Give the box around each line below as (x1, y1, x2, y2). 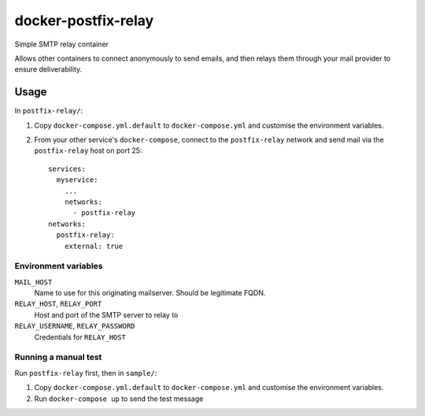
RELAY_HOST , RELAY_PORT (14, 299, 102, 309)
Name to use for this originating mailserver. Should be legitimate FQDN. (34, 288, 266, 298)
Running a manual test (14, 351, 102, 362)
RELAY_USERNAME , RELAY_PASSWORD (14, 321, 135, 331)
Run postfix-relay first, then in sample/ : (14, 368, 157, 377)
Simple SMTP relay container (14, 39, 109, 49)
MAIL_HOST (14, 277, 53, 287)
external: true (64, 241, 124, 251)
